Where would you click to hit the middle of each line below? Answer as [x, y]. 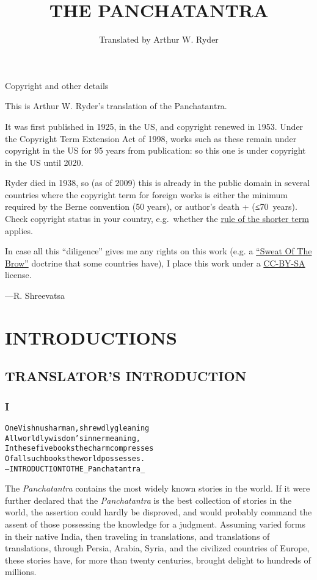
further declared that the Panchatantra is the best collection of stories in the [148, 500]
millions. [21, 572]
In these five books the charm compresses [79, 449]
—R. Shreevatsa [35, 295]
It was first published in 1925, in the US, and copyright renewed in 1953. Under [154, 126]
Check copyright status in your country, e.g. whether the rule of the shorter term [157, 219]
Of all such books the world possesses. [75, 458]
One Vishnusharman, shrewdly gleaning [77, 428]
